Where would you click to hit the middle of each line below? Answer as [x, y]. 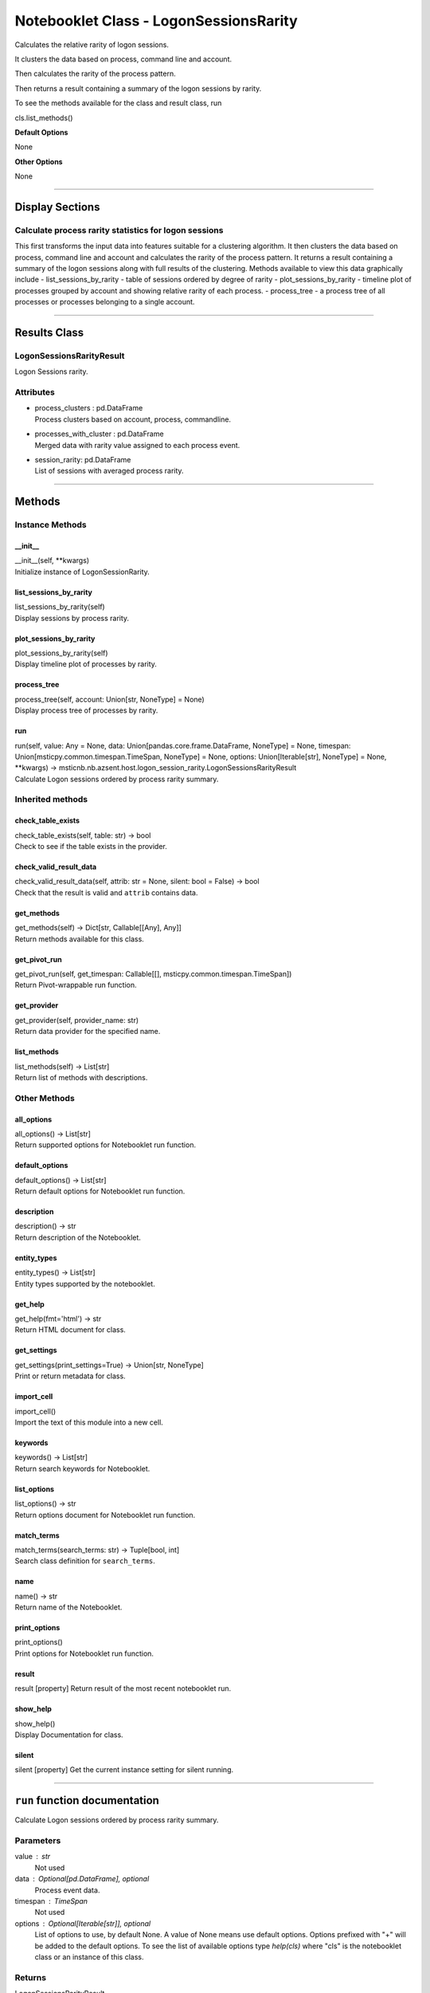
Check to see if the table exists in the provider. [91, 847]
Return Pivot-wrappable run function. [76, 985]
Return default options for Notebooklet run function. [100, 1191]
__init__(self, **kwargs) [52, 560]
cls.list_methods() [44, 118]
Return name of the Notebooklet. [68, 1607]
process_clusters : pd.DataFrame [89, 408]
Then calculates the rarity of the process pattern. [95, 74]
